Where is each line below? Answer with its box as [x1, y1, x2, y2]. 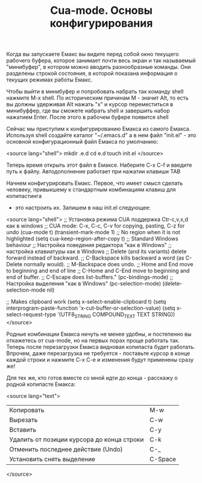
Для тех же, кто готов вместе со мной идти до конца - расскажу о [6, 374, 178, 381]
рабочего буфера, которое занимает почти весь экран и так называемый [6, 57, 196, 64]
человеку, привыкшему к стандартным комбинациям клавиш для [6, 186, 176, 193]
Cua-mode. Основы [50, 4, 153, 18]
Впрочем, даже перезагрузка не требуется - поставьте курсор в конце [6, 350, 191, 357]
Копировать [9, 406, 45, 414]
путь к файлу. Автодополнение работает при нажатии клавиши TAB [6, 168, 181, 175]
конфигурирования [49, 16, 153, 30]
